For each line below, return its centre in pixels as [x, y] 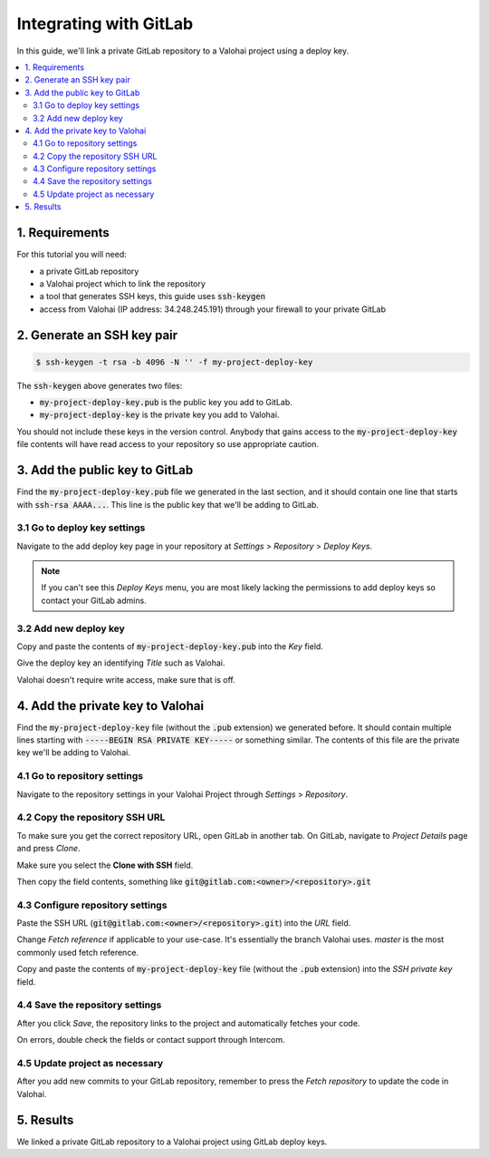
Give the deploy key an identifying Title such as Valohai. [121, 663]
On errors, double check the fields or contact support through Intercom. [151, 1040]
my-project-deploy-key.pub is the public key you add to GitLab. [166, 403]
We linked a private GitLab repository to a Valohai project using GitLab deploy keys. [172, 1142]
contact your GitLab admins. [94, 600]
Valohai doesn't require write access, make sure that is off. [126, 679]
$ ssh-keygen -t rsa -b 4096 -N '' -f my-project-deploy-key [174, 362]
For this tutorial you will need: [72, 255]
